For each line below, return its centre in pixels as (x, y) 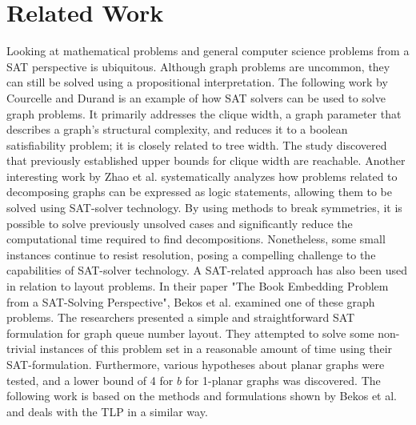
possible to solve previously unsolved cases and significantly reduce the (180, 223)
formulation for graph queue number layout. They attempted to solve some (190, 333)
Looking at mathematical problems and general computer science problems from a (208, 51)
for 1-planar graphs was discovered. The (283, 380)
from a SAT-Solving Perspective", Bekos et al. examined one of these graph (191, 301)
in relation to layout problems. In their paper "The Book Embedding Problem (198, 286)
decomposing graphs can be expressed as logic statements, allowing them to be (200, 192)
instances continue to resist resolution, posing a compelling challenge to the (191, 254)
